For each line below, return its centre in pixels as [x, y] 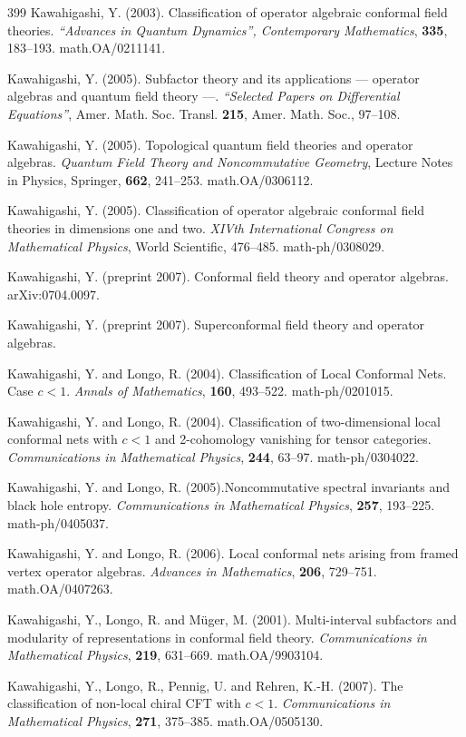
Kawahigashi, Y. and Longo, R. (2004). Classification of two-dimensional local [224, 421]
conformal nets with [63, 439]
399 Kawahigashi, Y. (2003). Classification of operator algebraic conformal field [228, 12]
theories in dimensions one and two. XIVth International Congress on [200, 227]
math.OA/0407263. [60, 589]
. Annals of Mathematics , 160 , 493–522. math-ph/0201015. [230, 391]
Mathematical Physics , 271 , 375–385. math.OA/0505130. [165, 721]
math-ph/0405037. [58, 522]
